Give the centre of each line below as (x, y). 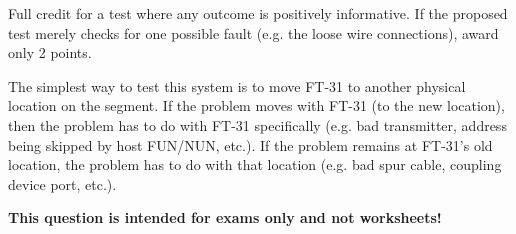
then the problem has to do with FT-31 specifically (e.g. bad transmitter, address (257, 124)
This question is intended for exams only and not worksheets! (225, 217)
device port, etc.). (62, 183)
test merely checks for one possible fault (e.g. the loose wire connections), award (253, 32)
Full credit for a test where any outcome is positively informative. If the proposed (258, 13)
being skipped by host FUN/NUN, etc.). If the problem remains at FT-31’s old (250, 144)
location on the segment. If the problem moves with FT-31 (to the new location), (256, 105)
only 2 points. (50, 52)
